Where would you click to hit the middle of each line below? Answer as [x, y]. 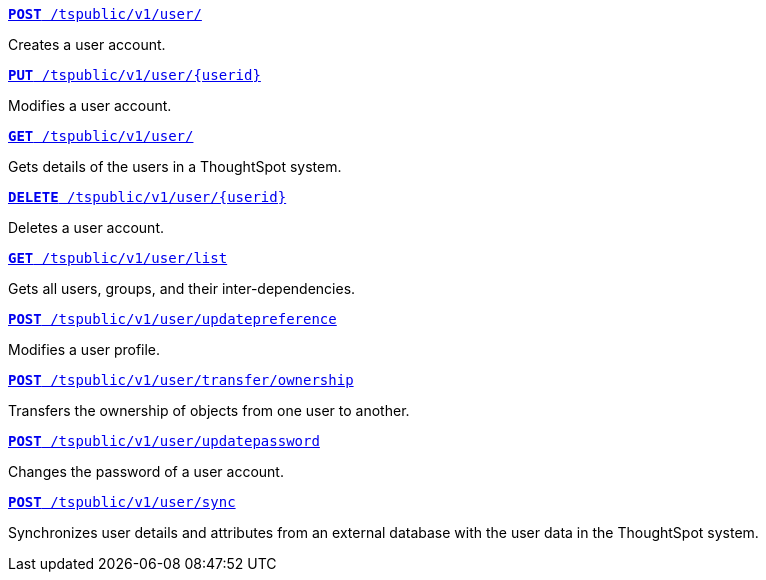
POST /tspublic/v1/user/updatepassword [164, 441]
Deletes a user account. [86, 227]
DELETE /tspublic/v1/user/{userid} [147, 197]
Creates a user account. [87, 44]
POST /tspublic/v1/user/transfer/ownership [181, 380]
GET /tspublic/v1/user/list [118, 258]
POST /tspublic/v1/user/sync [122, 502]
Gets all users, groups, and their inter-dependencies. [182, 288]
